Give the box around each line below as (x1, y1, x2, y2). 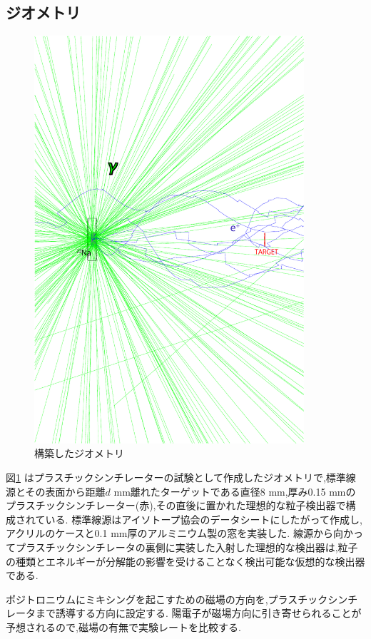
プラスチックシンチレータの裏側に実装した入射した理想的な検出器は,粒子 (15, 540, 358, 554)
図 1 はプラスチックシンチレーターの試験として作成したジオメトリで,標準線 (6, 470, 356, 485)
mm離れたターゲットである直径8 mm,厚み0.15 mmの (113, 484, 356, 499)
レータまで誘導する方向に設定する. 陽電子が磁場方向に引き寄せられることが (6, 605, 362, 620)
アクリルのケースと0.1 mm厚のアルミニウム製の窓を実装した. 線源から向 (6, 526, 343, 541)
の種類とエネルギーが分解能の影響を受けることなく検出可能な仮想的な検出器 (6, 553, 365, 568)
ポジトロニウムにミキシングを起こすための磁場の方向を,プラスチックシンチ (6, 591, 358, 606)
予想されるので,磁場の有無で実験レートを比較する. (6, 619, 241, 634)
